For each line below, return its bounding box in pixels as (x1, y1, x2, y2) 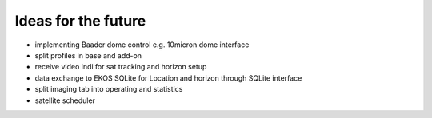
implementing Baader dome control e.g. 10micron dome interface (34, 40, 250, 49)
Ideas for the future (14, 12, 146, 29)
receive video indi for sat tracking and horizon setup (34, 62, 207, 72)
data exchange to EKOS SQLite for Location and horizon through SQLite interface (34, 73, 302, 83)
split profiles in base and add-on (34, 50, 142, 60)
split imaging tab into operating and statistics (34, 85, 183, 94)
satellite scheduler (34, 96, 96, 105)
